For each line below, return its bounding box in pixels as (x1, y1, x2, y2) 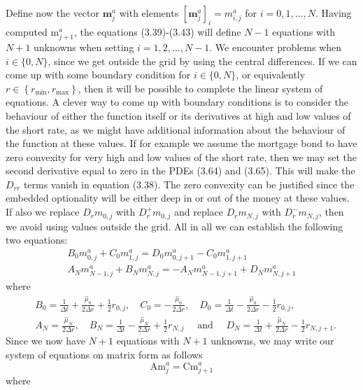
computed (6, 24, 48, 39)
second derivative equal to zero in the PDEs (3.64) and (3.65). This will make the (6, 163, 355, 178)
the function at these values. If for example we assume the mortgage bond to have (6, 136, 357, 151)
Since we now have (6, 333, 85, 348)
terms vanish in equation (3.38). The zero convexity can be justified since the (23, 176, 355, 191)
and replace (174, 204, 224, 219)
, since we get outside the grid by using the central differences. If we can (48, 53, 357, 68)
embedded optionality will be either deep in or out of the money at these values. (6, 190, 350, 205)
